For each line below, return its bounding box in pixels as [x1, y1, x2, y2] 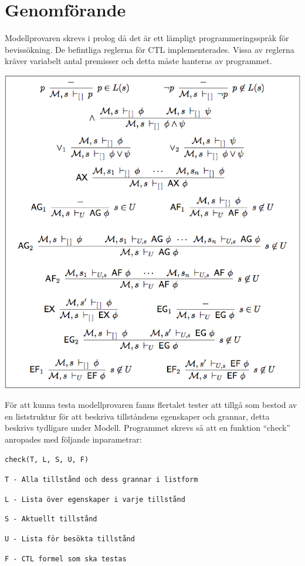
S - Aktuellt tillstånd [5, 515, 97, 524]
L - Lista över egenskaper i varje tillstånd [5, 495, 185, 504]
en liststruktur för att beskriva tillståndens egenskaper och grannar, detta [5, 410, 270, 422]
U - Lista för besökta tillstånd [5, 535, 135, 544]
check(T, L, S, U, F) [5, 456, 89, 464]
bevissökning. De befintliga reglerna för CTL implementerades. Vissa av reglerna [5, 43, 294, 55]
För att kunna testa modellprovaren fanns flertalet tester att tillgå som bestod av [5, 398, 297, 411]
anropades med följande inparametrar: [5, 433, 142, 445]
